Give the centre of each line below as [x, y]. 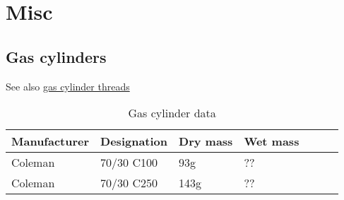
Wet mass [272, 141]
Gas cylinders [56, 56]
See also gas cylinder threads [68, 86]
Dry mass [206, 141]
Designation [134, 141]
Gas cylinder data [172, 113]
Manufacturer [51, 141]
